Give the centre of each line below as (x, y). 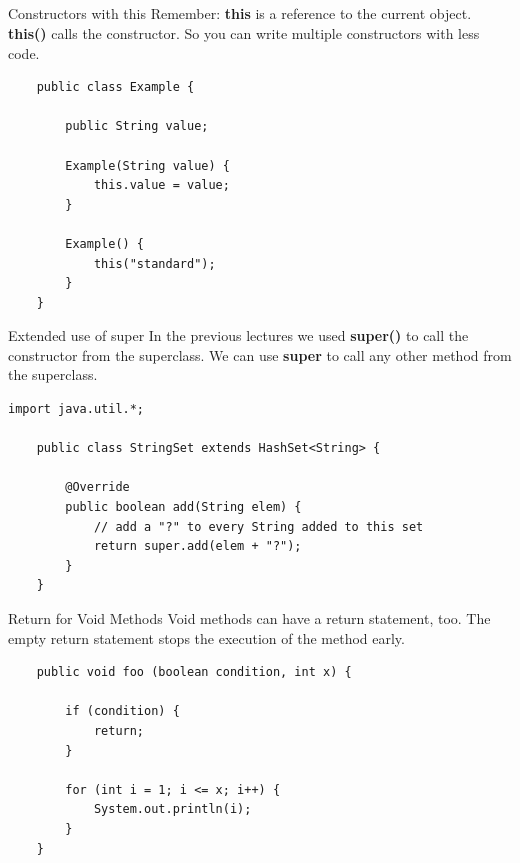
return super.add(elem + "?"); (197, 546)
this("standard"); (154, 263)
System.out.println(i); (172, 809)
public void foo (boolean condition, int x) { (194, 672)
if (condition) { (122, 711)
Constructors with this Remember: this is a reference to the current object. (240, 13)
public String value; (137, 126)
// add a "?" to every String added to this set (258, 526)
